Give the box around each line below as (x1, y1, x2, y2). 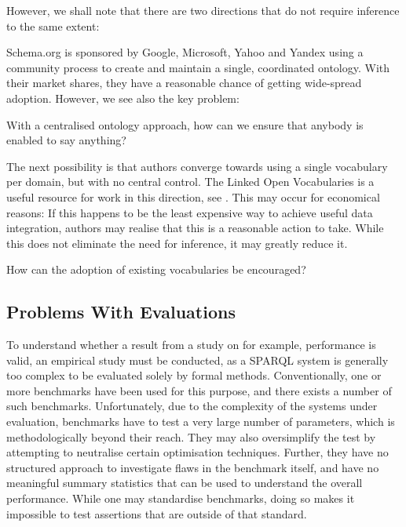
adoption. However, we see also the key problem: (6, 89, 240, 106)
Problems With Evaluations (6, 300, 236, 324)
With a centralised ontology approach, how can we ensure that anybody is (6, 116, 364, 133)
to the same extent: (6, 17, 100, 34)
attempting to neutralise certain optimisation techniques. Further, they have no (6, 444, 389, 460)
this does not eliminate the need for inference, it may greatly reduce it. (6, 234, 348, 251)
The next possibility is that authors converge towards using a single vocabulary (6, 158, 388, 174)
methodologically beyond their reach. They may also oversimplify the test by (6, 428, 376, 445)
